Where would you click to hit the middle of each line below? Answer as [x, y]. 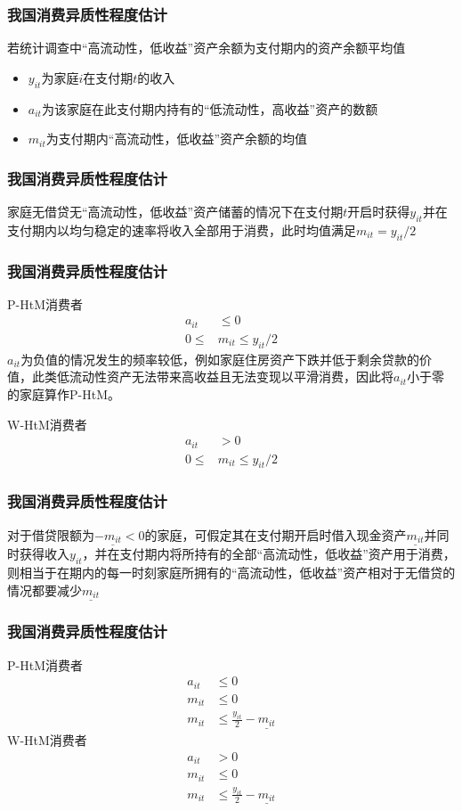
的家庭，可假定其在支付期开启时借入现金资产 [276, 534]
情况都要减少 [45, 590]
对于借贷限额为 [51, 534]
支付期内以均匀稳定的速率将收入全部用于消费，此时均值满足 [182, 229]
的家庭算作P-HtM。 [64, 393]
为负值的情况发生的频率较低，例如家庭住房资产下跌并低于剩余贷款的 [220, 359]
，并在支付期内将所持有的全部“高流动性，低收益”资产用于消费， [269, 554]
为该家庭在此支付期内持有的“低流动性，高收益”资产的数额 [210, 108]
